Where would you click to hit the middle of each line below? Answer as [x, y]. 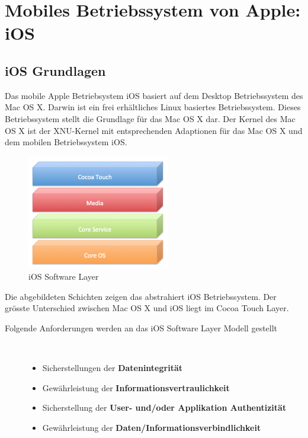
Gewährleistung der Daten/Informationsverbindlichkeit [152, 428]
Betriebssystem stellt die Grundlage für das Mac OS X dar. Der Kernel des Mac [150, 118]
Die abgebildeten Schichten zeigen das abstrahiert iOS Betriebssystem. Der [141, 296]
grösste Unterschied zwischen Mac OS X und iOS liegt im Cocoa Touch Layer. [147, 308]
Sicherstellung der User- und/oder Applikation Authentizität [164, 407]
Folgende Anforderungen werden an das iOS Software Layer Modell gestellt [141, 328]
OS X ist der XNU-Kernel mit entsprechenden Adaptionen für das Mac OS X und [154, 130]
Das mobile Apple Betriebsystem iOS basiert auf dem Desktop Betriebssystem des [154, 95]
